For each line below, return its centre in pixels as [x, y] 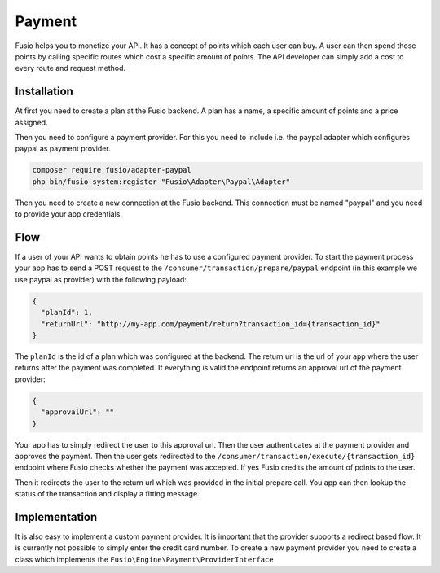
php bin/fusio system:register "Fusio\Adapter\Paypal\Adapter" [161, 182]
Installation [44, 92]
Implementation [56, 517]
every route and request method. [70, 68]
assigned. [31, 122]
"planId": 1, [67, 313]
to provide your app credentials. [68, 214]
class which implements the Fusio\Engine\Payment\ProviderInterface [144, 559]
